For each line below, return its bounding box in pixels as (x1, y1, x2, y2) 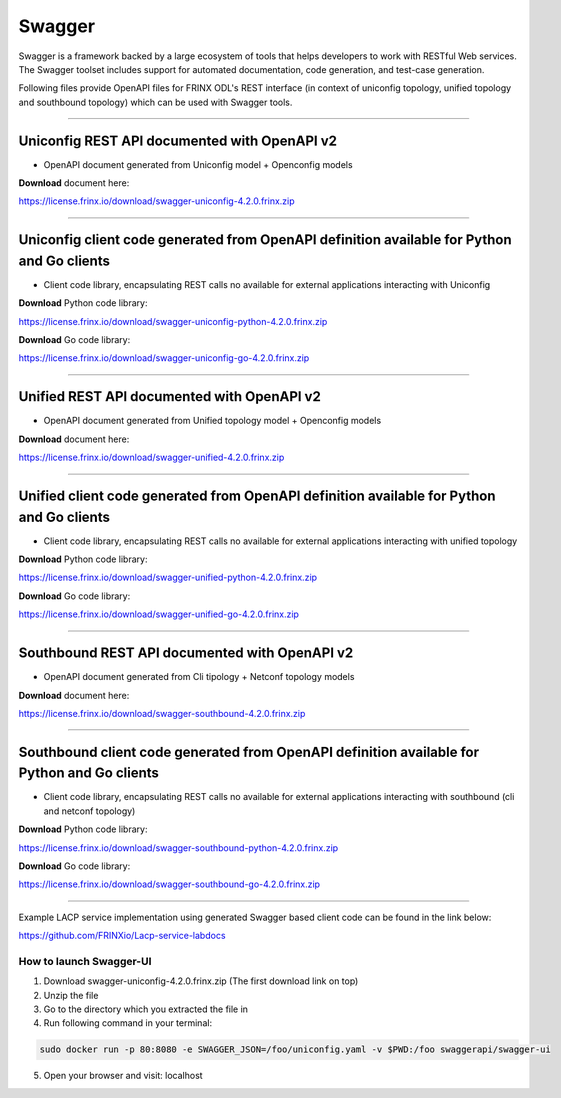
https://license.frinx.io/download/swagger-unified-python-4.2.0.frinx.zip (18, 571, 318, 584)
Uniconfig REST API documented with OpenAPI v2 (18, 132, 338, 149)
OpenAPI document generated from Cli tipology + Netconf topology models (43, 671, 355, 683)
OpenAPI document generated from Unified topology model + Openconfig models (43, 415, 382, 427)
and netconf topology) (43, 805, 136, 817)
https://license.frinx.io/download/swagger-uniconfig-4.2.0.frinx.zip (18, 195, 295, 207)
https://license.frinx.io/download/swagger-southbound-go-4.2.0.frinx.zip (18, 878, 320, 890)
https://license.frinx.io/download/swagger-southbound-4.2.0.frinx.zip (18, 707, 306, 719)
